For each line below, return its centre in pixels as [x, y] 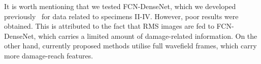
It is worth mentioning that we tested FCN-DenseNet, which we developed [120, 6]
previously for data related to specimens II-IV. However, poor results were [121, 16]
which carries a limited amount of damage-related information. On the [148, 36]
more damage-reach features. [49, 55]
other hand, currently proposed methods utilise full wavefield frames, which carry [130, 46]
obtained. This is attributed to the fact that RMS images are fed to [109, 26]
